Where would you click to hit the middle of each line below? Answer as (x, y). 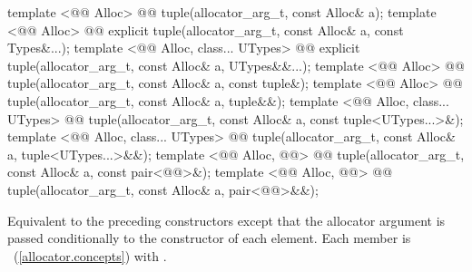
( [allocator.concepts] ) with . (90, 255)
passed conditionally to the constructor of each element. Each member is (209, 238)
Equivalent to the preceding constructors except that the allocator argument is (226, 220)
